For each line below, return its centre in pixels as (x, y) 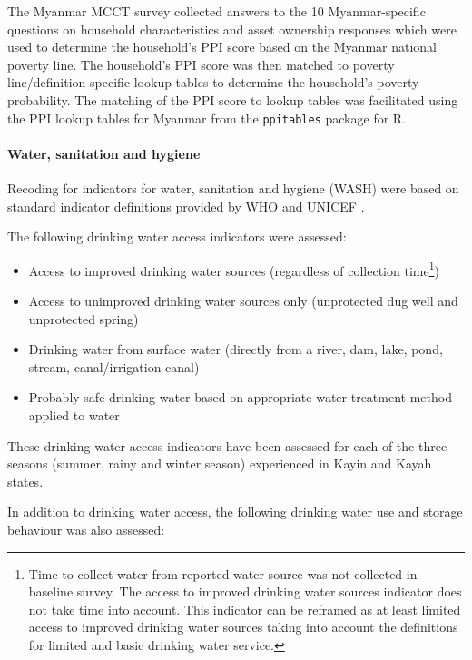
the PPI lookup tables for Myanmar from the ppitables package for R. (207, 118)
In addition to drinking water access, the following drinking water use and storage (235, 512)
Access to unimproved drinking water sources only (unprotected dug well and (243, 301)
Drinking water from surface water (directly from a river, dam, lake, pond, (236, 349)
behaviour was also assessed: (86, 529)
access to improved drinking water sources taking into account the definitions (243, 627)
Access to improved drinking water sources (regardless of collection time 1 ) (234, 269)
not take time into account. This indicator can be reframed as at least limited (245, 609)
